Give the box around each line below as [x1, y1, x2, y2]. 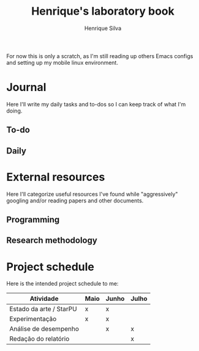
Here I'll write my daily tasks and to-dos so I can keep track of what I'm [6, 100, 186, 108]
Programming [6, 214, 60, 224]
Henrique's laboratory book [31, 4, 175, 18]
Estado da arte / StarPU [9, 305, 78, 313]
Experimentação [9, 315, 57, 323]
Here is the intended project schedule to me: [6, 280, 119, 287]
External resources [6, 170, 105, 184]
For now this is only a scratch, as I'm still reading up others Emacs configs [6, 52, 193, 59]
